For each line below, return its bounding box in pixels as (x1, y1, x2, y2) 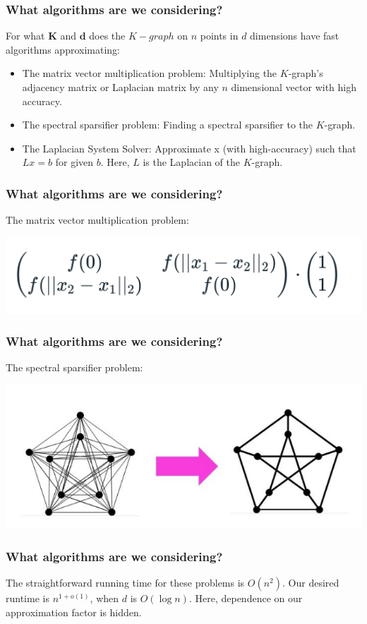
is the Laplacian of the (143, 155, 240, 169)
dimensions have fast (250, 28, 339, 43)
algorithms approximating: (6, 42, 120, 56)
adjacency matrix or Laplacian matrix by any (22, 80, 219, 94)
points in (200, 28, 239, 43)
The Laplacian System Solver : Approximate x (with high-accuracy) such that (22, 140, 356, 155)
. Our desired (282, 575, 339, 590)
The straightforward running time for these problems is (6, 575, 245, 590)
